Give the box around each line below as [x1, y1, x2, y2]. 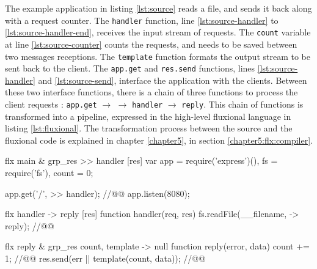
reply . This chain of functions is [181, 98, 304, 110]
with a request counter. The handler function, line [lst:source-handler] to [5, 13, 279, 26]
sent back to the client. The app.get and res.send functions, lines [5, 62, 255, 75]
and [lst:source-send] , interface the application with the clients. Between [38, 73, 307, 86]
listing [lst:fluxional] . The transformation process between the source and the [5, 122, 293, 134]
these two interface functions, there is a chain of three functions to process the [5, 86, 298, 98]
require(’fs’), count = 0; [5, 166, 93, 179]
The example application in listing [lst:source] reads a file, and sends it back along [5, 2, 312, 14]
